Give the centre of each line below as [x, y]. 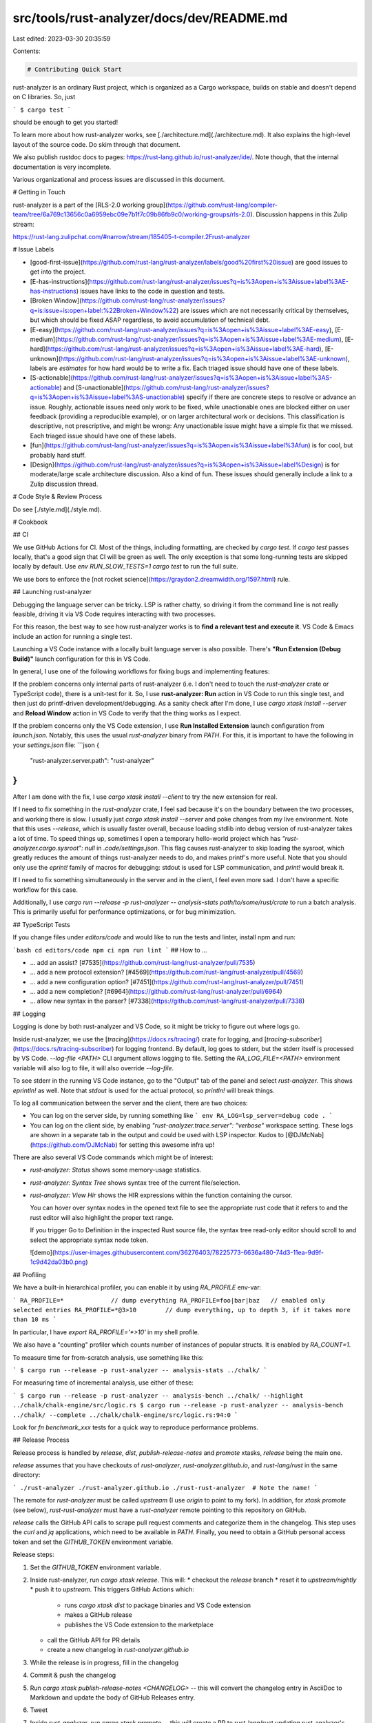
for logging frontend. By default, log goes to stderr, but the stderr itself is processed [235, 1049]
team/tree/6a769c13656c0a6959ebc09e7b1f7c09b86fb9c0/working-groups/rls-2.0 [132, 214]
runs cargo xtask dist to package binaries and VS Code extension [158, 1605]
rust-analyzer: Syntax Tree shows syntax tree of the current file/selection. [135, 1183]
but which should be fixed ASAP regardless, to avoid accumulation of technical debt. [150, 320]
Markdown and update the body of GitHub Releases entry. [113, 1697]
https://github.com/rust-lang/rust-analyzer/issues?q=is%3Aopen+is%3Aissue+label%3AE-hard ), [185, 349]
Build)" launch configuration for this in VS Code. [82, 659]
